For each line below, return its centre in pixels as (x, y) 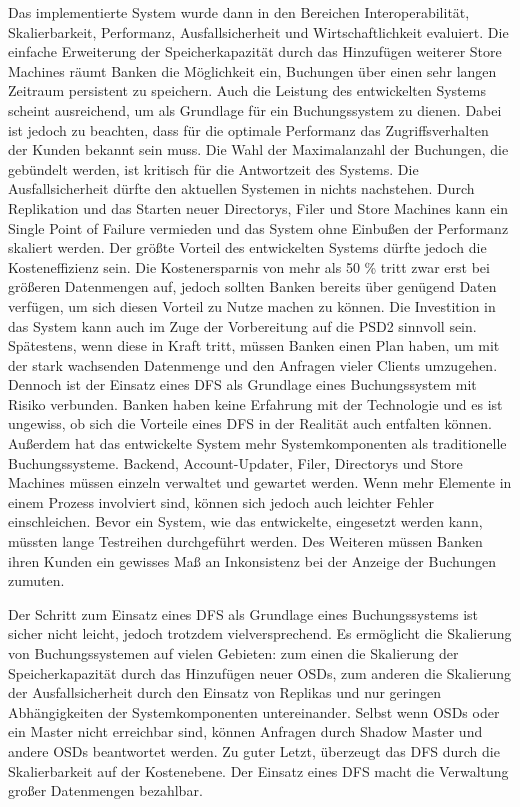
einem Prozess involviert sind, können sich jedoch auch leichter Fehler (221, 501)
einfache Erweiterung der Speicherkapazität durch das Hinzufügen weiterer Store (255, 51)
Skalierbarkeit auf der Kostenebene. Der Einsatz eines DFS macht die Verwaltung (258, 770)
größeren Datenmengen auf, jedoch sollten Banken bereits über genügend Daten (252, 286)
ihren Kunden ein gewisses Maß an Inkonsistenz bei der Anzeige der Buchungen (252, 560)
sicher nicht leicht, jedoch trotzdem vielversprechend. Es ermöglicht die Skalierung (260, 633)
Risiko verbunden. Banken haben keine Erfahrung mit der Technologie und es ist (255, 403)
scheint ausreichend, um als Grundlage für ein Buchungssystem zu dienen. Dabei (255, 109)
